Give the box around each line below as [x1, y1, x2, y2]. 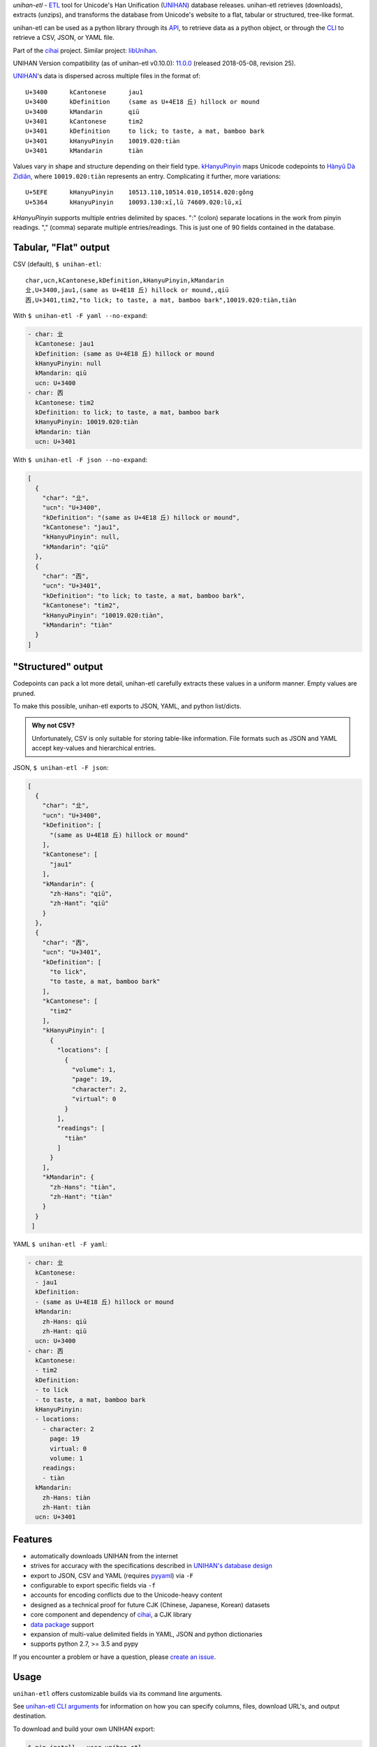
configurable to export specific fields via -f [30, 1581, 156, 1589]
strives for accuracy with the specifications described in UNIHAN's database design [30, 1562, 272, 1570]
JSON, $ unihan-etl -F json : [13, 763, 109, 771]
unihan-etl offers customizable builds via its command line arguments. [13, 1689, 223, 1697]
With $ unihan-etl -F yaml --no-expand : [13, 311, 148, 319]
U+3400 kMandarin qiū [25, 108, 140, 115]
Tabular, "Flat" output [13, 242, 110, 254]
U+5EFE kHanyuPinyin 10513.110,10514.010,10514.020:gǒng [25, 189, 254, 196]
